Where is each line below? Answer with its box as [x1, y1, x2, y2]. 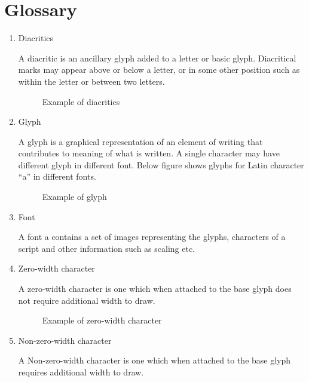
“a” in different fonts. [18, 170, 96, 183]
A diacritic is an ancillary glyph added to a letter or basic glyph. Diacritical [18, 51, 296, 64]
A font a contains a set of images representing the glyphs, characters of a [18, 230, 286, 243]
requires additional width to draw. [18, 366, 144, 378]
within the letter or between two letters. [18, 75, 165, 87]
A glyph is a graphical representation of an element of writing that [18, 135, 263, 147]
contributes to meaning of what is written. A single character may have [18, 147, 280, 159]
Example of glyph [42, 190, 107, 203]
